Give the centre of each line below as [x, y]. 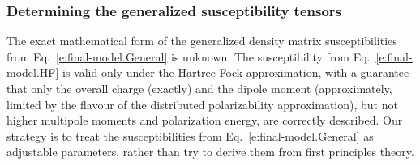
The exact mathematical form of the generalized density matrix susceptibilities [202, 41]
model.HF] [33, 72]
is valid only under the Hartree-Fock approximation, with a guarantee [236, 72]
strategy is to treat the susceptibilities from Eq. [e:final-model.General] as [190, 135]
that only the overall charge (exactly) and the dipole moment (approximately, [199, 88]
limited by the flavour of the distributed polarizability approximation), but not [202, 104]
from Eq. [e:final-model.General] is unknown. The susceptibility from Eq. [189, 56]
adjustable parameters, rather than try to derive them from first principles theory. [210, 152]
